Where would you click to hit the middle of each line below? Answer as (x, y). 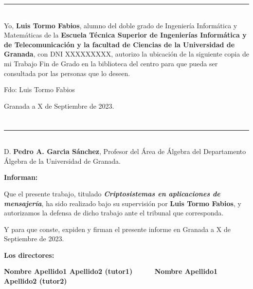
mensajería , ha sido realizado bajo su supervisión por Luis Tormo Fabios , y (123, 203)
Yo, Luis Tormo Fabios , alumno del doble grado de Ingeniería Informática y (121, 25)
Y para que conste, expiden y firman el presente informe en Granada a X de (117, 229)
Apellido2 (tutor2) (36, 281)
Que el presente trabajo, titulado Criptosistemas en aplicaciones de (112, 193)
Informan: (21, 177)
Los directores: (29, 255)
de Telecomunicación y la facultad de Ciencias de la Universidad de (119, 44)
